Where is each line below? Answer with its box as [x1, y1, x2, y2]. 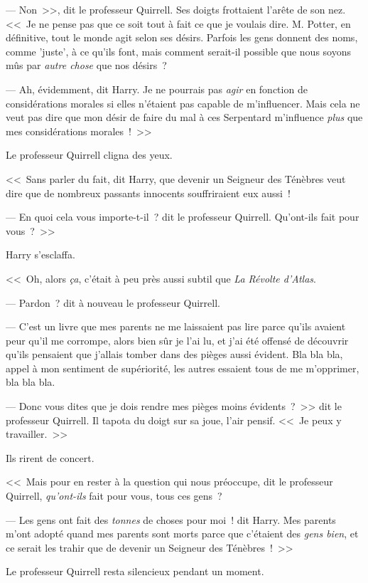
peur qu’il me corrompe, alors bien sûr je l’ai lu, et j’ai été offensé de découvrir [6, 332, 349, 347]
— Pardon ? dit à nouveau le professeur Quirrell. [6, 295, 220, 310]
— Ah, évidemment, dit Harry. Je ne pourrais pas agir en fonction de [6, 81, 308, 96]
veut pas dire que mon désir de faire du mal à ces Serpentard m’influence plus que [6, 110, 363, 125]
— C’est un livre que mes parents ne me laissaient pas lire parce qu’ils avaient [6, 319, 346, 334]
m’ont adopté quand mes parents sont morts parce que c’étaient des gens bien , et [6, 526, 359, 541]
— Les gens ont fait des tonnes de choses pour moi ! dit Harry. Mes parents [6, 512, 336, 527]
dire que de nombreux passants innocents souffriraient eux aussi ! [6, 185, 291, 200]
